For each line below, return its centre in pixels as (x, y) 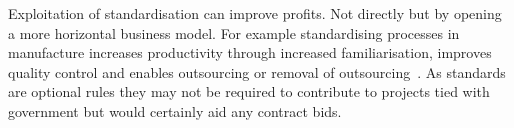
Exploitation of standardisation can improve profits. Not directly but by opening (255, 13)
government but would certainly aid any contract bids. (175, 110)
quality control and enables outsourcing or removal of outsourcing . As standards (257, 71)
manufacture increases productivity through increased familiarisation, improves (250, 52)
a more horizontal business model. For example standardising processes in (234, 32)
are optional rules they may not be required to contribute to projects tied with (249, 91)
